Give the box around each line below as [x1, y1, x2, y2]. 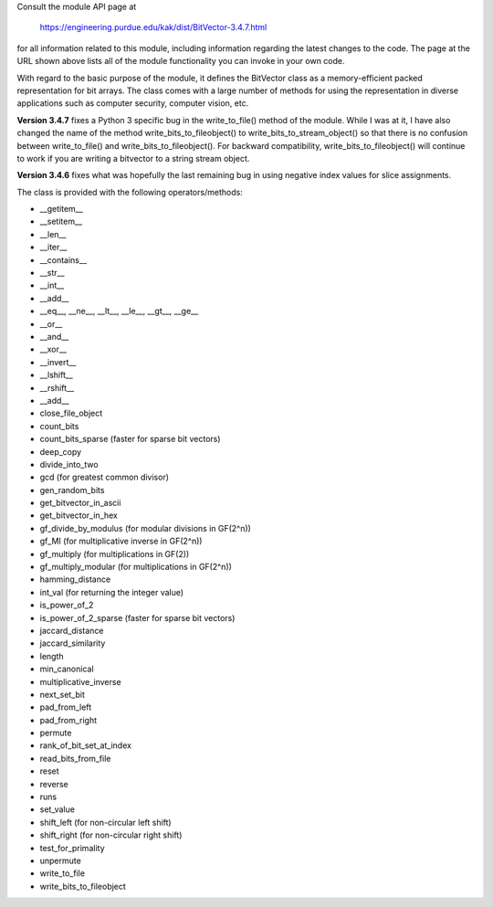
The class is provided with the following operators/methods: [16, 186, 244, 197]
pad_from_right [39, 714, 98, 725]
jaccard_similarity [39, 638, 106, 649]
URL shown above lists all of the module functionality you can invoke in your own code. [16, 56, 346, 67]
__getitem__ [39, 204, 84, 215]
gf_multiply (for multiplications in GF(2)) [39, 548, 190, 559]
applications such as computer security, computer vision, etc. [16, 98, 249, 109]
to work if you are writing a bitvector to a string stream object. [16, 153, 250, 163]
